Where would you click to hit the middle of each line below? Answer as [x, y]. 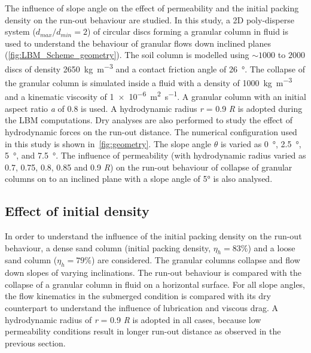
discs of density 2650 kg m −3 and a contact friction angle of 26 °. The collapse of [155, 68]
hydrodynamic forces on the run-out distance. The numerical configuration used [151, 131]
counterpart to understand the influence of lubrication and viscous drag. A [142, 308]
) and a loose [272, 247]
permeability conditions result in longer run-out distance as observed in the [143, 331]
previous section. [35, 343]
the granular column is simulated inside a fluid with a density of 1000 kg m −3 [149, 82]
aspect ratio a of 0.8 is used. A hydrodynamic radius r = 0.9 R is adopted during [154, 108]
